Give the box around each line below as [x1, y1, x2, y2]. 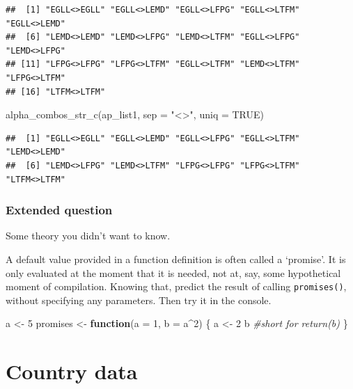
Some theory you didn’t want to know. [6, 228, 171, 243]
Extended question [6, 201, 113, 219]
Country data [6, 357, 138, 386]
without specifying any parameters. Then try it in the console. [6, 292, 272, 307]
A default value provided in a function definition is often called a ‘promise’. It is [6, 251, 346, 266]
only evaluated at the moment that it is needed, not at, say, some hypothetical [6, 265, 341, 280]
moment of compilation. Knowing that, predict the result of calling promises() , [6, 279, 347, 294]
